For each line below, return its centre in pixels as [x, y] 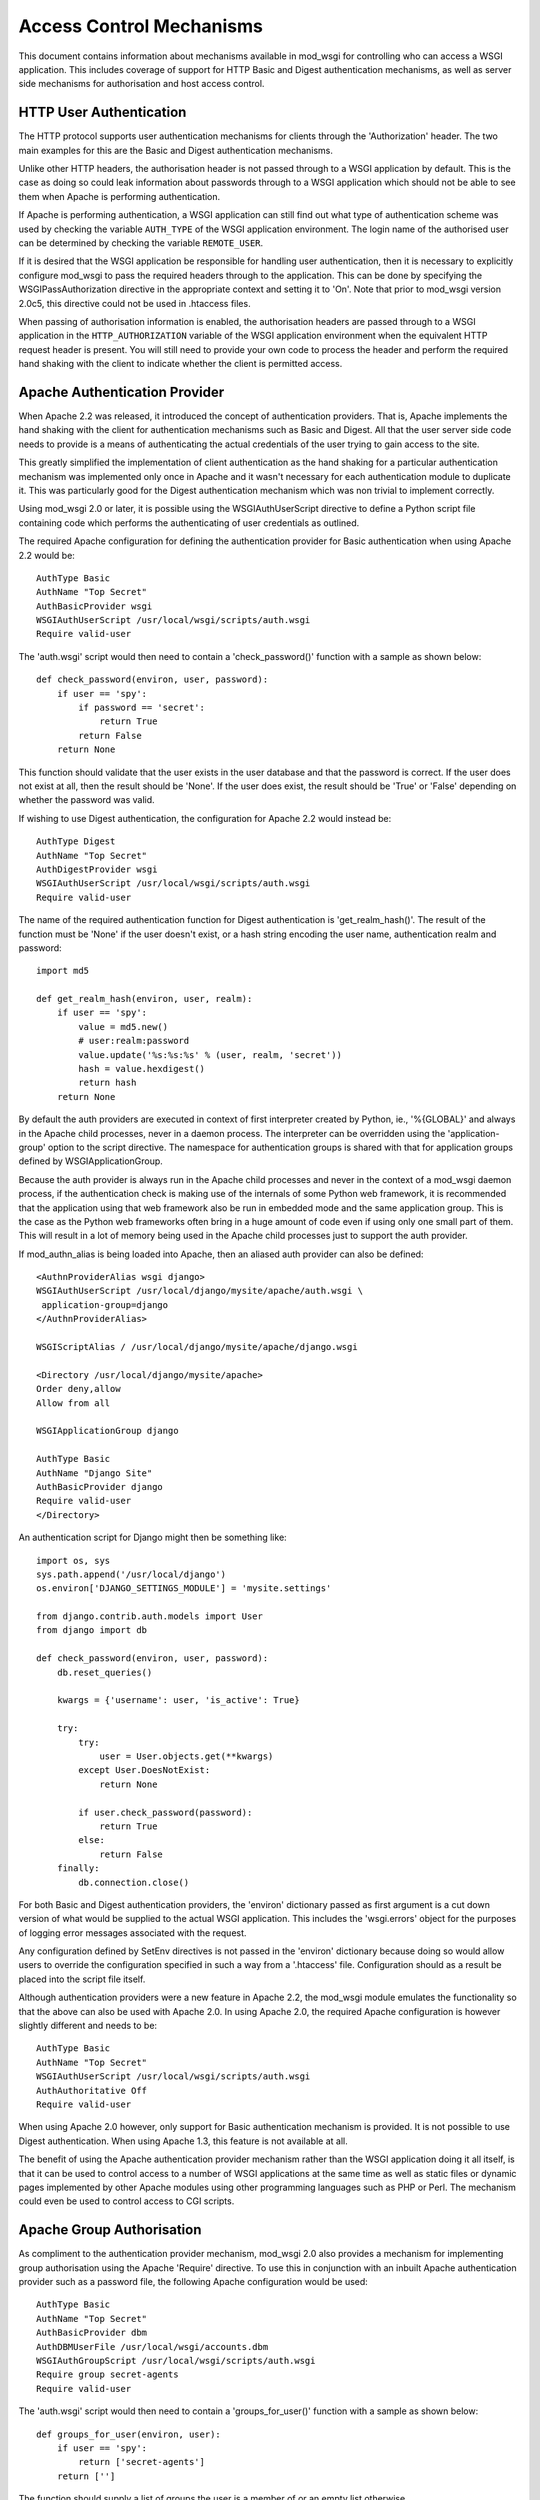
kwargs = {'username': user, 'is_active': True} [178, 1700]
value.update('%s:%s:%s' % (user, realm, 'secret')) [210, 1054]
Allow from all [73, 1403]
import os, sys [73, 1560]
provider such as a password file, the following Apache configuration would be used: [193, 2281]
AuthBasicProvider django [100, 1486]
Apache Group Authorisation [110, 2230]
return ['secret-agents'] [141, 2462]
